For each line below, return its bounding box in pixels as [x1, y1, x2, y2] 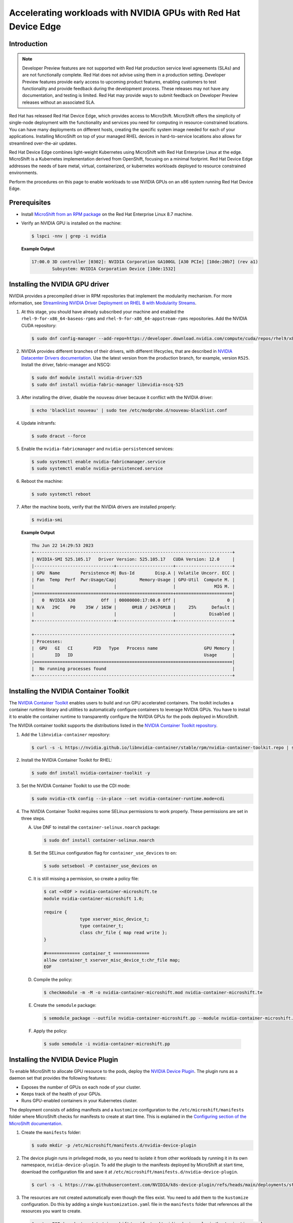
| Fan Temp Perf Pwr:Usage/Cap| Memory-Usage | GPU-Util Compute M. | [31, 577, 235, 582]
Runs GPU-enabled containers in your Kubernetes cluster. [21, 1098, 138, 1104]
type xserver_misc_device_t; [80, 916, 150, 922]
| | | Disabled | [31, 611, 235, 616]
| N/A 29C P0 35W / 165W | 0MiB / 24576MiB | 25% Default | [31, 604, 235, 610]
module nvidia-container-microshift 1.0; [43, 896, 145, 901]
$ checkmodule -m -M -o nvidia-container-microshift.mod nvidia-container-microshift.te [43, 990, 263, 996]
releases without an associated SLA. [22, 99, 95, 105]
